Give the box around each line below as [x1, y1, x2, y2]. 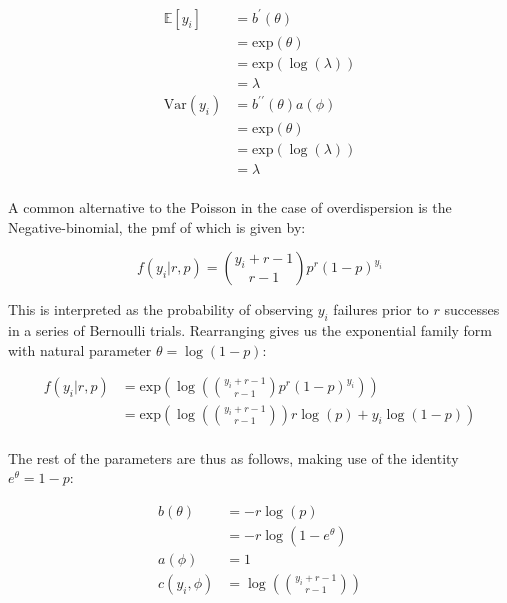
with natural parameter [8, 339, 152, 360]
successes [444, 299, 500, 320]
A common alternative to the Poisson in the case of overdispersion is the [8, 197, 452, 218]
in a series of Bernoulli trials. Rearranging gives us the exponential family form [8, 320, 493, 341]
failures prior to [333, 299, 429, 320]
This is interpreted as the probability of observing [8, 299, 313, 320]
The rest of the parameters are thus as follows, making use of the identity [8, 447, 459, 468]
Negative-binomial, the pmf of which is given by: [8, 216, 306, 237]
